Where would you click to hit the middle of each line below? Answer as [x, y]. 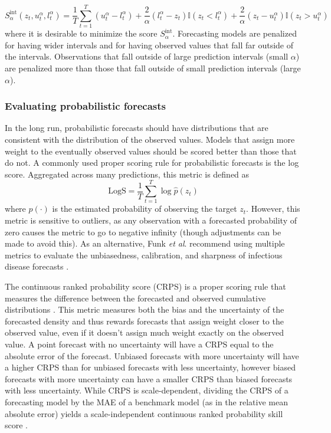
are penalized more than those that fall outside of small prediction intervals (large [153, 68]
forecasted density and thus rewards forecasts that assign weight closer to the [144, 321]
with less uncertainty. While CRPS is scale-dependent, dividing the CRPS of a [147, 390]
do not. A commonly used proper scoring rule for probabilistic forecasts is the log [152, 163]
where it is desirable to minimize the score [81, 33]
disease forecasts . [37, 266]
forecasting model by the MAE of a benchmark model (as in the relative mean [146, 401]
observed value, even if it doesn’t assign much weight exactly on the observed [144, 332]
